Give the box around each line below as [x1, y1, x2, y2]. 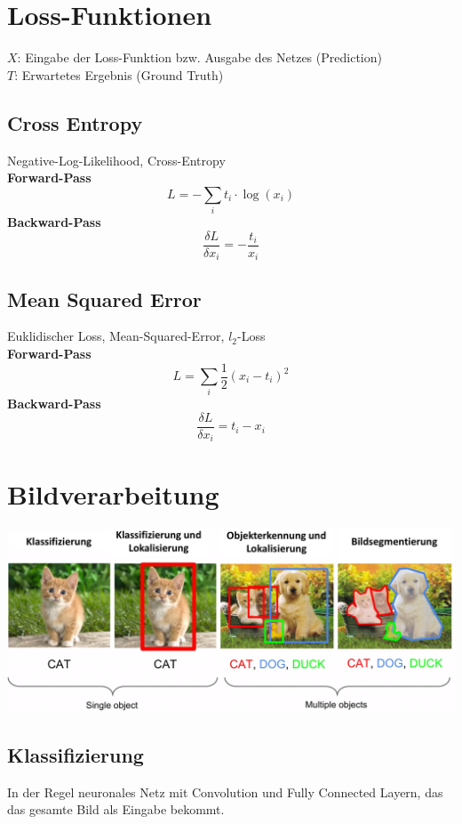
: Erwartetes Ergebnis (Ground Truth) [14, 65, 224, 84]
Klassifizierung [7, 740, 144, 768]
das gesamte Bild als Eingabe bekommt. [7, 800, 225, 819]
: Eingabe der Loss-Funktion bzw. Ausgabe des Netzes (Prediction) [17, 48, 382, 67]
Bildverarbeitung [7, 475, 219, 512]
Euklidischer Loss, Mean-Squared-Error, [7, 327, 225, 345]
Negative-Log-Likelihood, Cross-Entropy [7, 150, 226, 169]
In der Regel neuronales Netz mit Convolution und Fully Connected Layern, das [7, 782, 443, 801]
